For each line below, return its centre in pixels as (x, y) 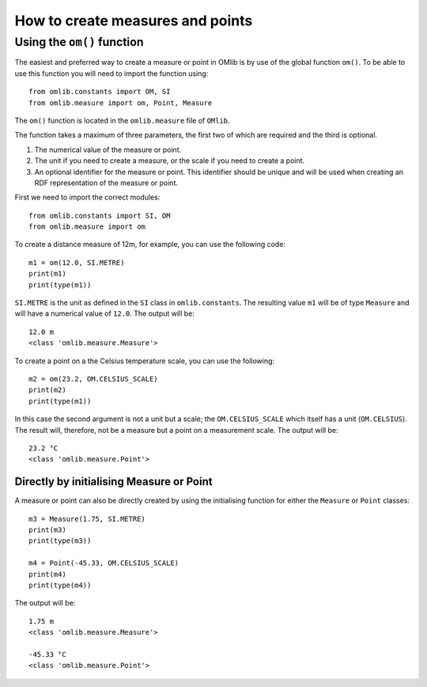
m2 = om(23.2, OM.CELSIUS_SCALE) (93, 379)
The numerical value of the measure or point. (108, 150)
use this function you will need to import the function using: (111, 73)
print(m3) (47, 530)
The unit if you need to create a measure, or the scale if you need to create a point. (170, 161)
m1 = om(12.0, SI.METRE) (77, 262)
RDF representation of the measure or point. (106, 183)
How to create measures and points (134, 21)
